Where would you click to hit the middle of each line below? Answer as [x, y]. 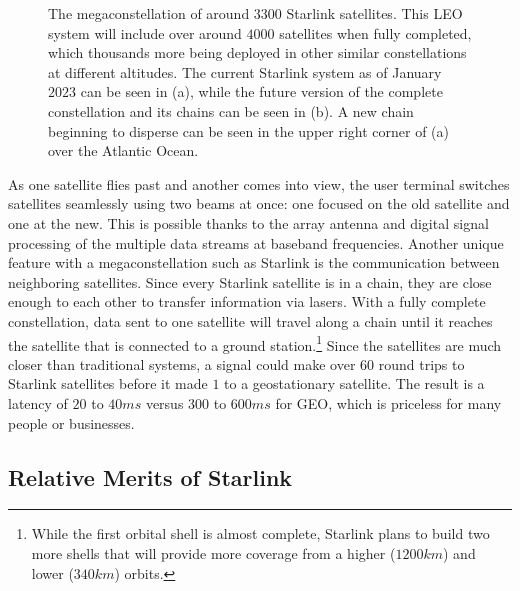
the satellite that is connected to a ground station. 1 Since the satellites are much [255, 343]
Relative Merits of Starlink [150, 476]
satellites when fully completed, [375, 32]
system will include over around [145, 32]
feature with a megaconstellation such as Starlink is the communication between [254, 262]
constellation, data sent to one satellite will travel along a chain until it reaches [250, 320]
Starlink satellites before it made [108, 383]
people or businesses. [71, 422]
